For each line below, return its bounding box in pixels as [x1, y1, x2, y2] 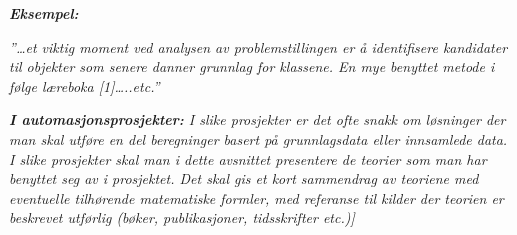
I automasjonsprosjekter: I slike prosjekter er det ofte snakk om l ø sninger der [9, 109, 506, 130]
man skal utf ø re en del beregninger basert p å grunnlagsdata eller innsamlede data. [9, 128, 508, 149]
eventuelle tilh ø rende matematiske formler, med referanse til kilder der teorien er [9, 187, 504, 208]
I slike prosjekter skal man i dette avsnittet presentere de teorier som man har [9, 148, 487, 169]
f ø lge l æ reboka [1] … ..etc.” [9, 75, 160, 96]
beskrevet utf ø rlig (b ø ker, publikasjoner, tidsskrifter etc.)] [9, 207, 355, 228]
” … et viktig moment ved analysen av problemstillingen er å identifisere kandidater [9, 36, 508, 57]
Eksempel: [9, 3, 79, 23]
